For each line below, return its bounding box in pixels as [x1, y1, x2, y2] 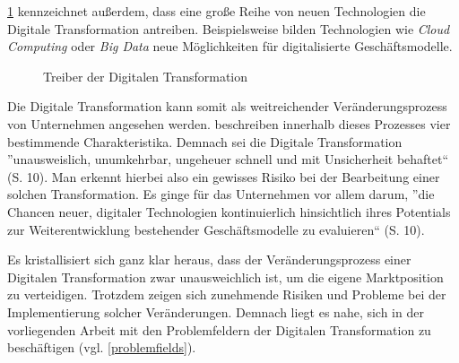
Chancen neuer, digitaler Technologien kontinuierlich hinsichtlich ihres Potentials [7, 202, 451, 220]
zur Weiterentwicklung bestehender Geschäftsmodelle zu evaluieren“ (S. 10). [7, 220, 425, 238]
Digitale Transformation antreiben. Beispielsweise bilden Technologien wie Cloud [7, 19, 450, 38]
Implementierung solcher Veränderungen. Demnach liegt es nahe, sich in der [7, 302, 424, 321]
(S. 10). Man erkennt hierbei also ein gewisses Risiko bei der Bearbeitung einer [7, 167, 440, 186]
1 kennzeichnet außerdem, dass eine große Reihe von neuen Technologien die [7, 2, 426, 20]
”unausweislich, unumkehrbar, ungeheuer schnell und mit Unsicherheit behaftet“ [7, 150, 449, 169]
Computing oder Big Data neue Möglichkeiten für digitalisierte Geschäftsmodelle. [7, 37, 453, 56]
